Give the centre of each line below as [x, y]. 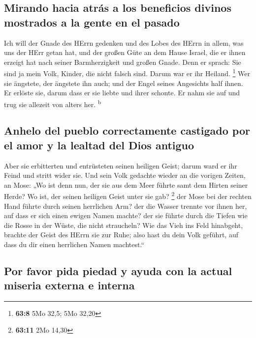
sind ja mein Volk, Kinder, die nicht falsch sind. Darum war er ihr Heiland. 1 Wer [127, 73]
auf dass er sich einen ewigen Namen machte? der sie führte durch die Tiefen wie [126, 215]
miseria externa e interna [69, 285]
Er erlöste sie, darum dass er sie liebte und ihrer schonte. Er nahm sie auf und [122, 93]
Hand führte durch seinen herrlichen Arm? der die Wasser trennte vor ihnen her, [126, 206]
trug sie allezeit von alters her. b [53, 103]
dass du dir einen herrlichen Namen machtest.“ [74, 244]
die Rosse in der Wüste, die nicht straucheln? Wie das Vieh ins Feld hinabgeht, [124, 225]
